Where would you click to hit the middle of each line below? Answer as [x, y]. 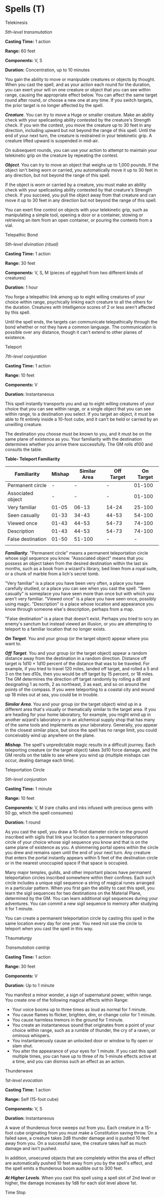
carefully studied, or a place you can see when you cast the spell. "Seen [78, 588]
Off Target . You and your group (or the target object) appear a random [76, 653]
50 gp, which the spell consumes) [39, 813]
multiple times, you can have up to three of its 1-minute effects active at [84, 1056]
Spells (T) [25, 9]
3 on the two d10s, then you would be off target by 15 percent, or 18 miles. [80, 674]
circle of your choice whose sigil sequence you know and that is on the [76, 842]
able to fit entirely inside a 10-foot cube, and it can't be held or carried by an [82, 419]
